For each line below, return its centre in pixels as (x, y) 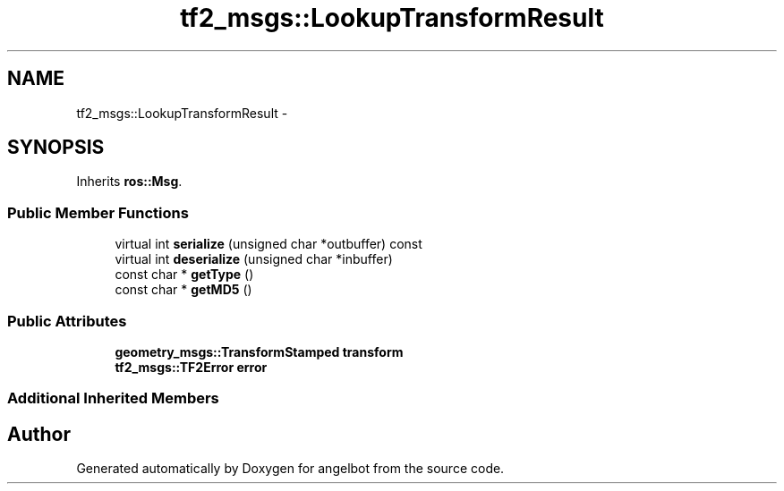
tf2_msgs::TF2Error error (191, 367)
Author (39, 434)
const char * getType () (184, 275)
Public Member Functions (98, 212)
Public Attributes (67, 321)
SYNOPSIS (56, 148)
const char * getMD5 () (183, 290)
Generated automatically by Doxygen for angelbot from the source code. (290, 469)
